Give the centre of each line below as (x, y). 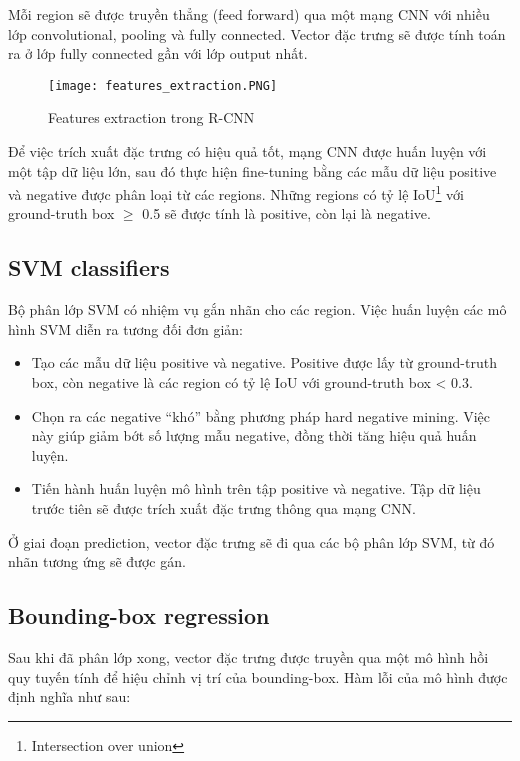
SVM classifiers (89, 267)
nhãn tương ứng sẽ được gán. (97, 561)
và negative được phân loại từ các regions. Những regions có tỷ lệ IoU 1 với (236, 192)
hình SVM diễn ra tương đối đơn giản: (125, 328)
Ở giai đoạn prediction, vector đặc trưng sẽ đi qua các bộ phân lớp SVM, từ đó (251, 541)
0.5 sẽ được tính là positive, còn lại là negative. (286, 213)
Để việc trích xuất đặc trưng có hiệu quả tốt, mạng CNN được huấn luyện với (247, 151)
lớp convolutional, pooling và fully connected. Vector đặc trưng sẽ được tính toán (257, 33)
